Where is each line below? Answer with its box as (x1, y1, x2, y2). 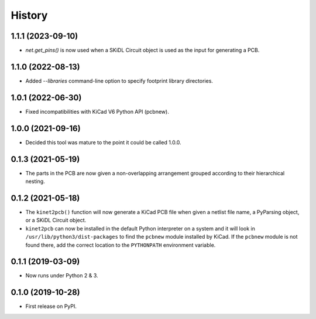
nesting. (25, 178, 45, 185)
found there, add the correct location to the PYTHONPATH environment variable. (25, 241, 216, 249)
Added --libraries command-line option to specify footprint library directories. (25, 77, 214, 84)
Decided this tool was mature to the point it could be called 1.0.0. (25, 138, 181, 146)
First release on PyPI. (25, 303, 77, 310)
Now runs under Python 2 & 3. (25, 272, 98, 279)
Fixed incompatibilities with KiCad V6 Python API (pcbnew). (25, 108, 169, 115)
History (11, 9, 48, 22)
